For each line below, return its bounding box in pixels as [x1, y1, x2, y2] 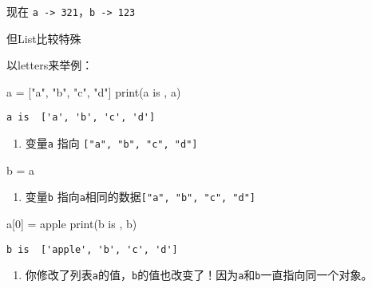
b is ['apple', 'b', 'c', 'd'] [6, 243, 178, 255]
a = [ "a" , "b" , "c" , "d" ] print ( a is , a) [6, 83, 181, 100]
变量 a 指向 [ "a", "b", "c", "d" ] [25, 135, 198, 152]
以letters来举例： [6, 57, 93, 73]
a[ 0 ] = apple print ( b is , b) [6, 215, 137, 231]
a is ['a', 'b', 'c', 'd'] [6, 112, 156, 124]
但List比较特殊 [6, 30, 81, 46]
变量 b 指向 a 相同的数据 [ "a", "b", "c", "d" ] [25, 188, 256, 205]
